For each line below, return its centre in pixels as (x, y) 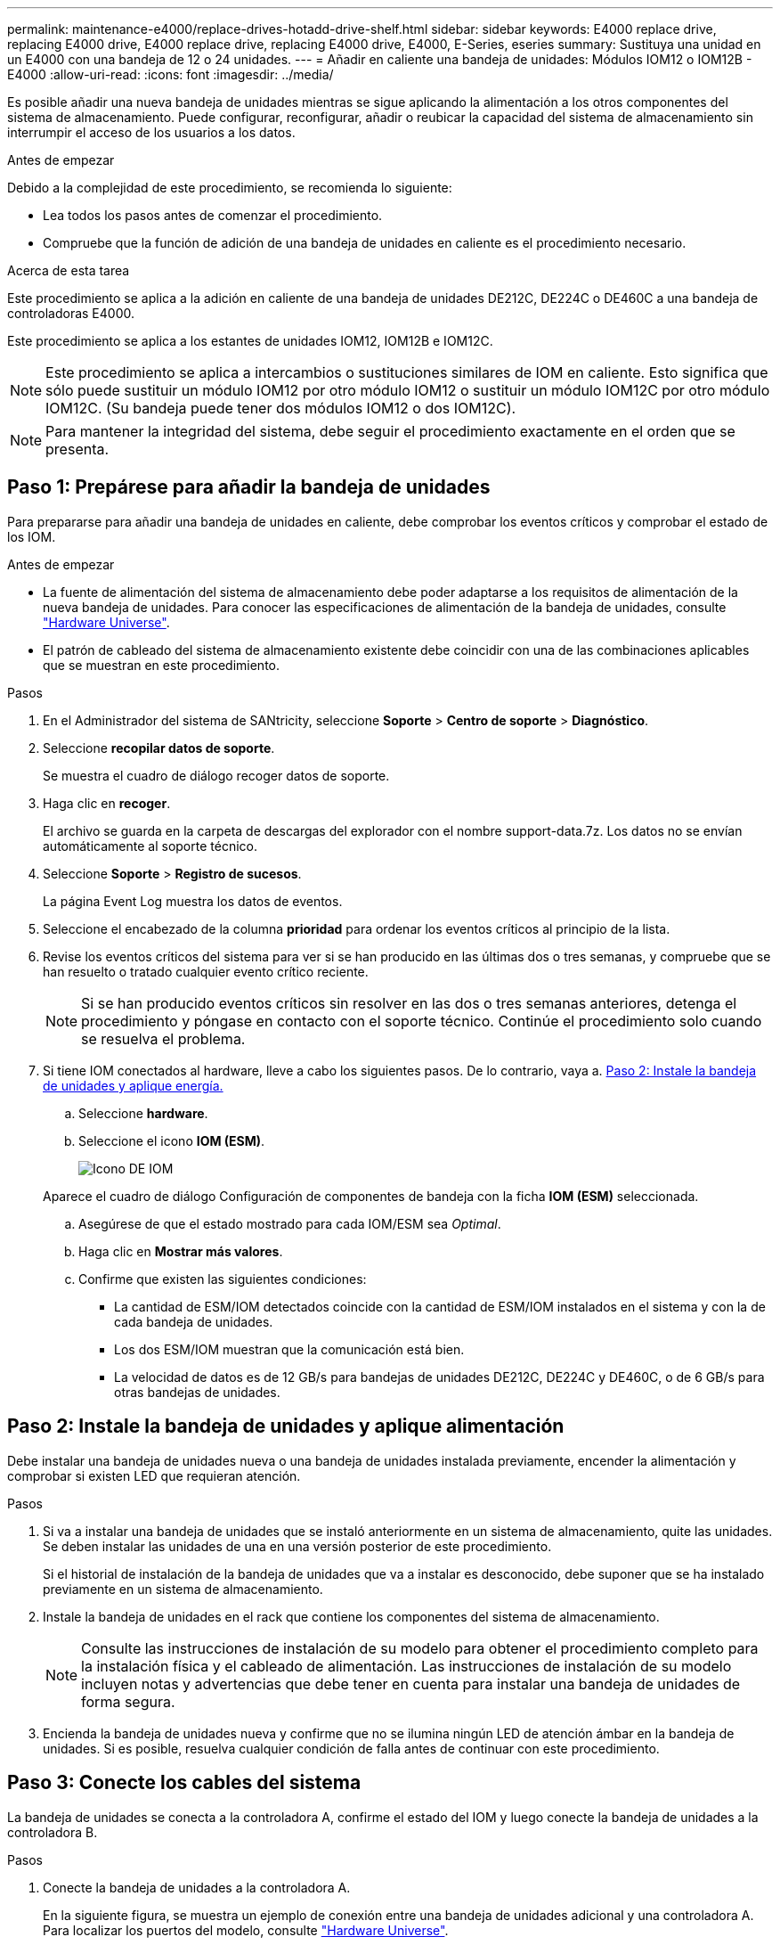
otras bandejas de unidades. (197, 1392)
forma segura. (128, 1701)
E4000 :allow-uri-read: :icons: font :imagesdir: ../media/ (171, 74)
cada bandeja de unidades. (194, 1321)
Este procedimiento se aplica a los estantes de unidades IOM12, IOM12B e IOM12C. (250, 341)
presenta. (77, 449)
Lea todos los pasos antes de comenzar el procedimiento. (213, 215)
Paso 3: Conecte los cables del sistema (184, 1783)
